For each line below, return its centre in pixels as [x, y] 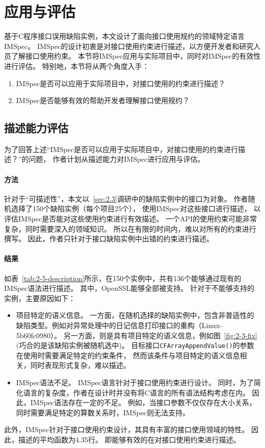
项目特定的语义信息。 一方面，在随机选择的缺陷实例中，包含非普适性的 [135, 315]
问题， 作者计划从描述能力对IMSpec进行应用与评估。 [117, 159]
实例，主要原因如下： [40, 298]
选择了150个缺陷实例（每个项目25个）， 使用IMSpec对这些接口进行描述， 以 [136, 208]
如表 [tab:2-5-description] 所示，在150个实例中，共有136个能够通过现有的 [123, 278]
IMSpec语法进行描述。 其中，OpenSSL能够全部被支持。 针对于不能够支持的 [129, 288]
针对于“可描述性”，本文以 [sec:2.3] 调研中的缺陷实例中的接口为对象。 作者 [126, 198]
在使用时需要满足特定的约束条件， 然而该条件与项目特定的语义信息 [128, 355]
